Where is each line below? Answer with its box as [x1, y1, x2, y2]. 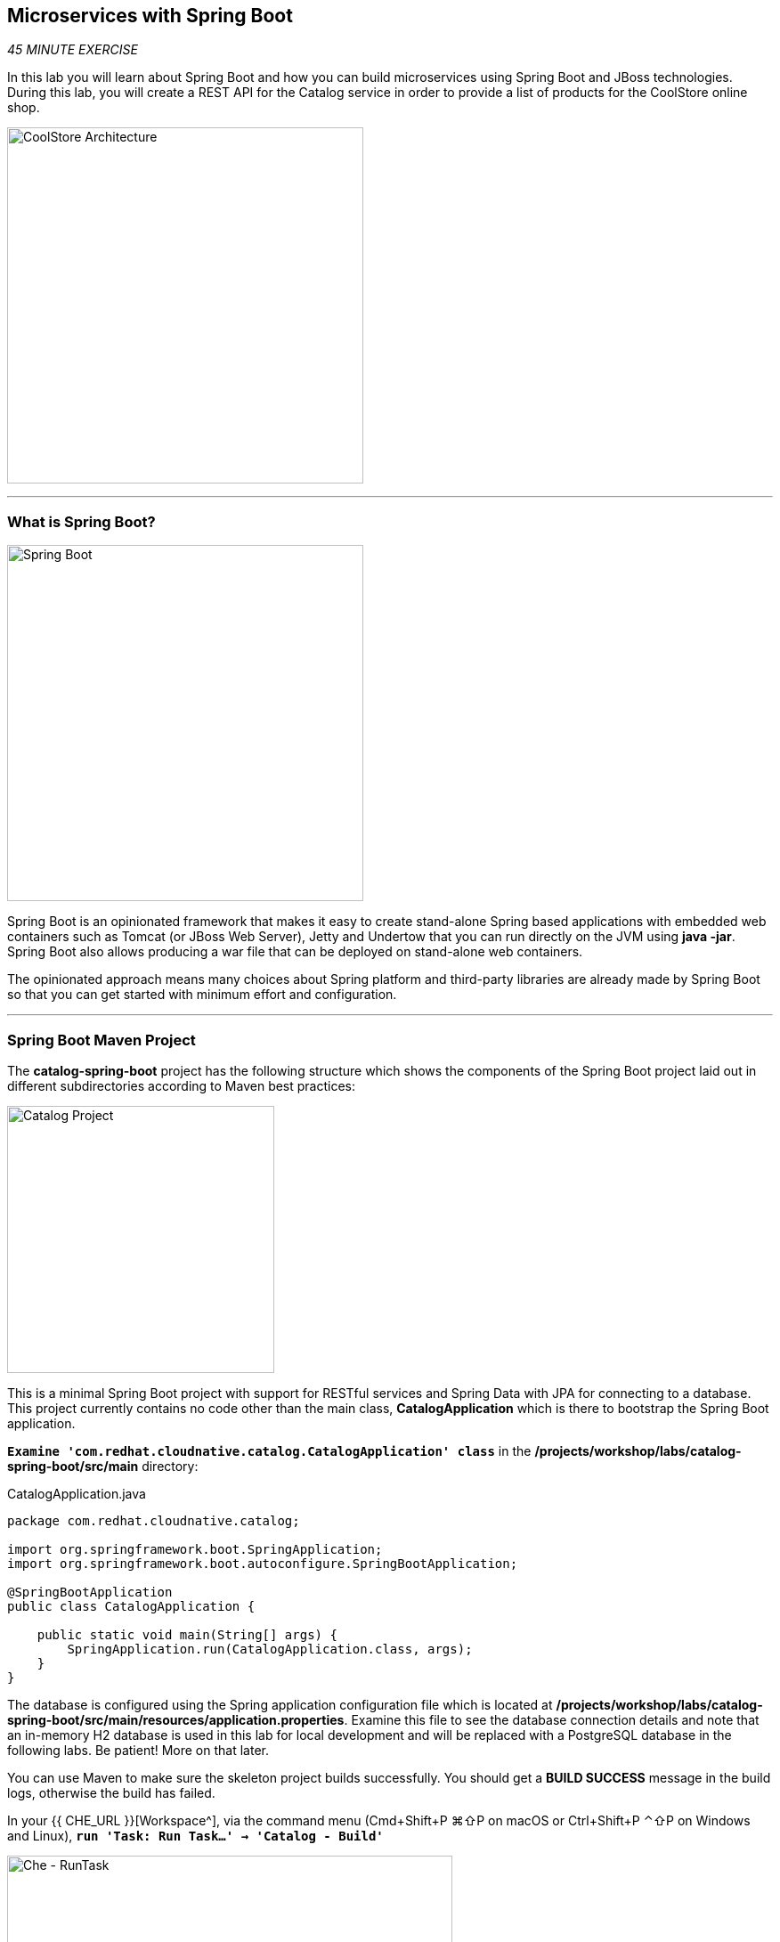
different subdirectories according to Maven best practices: [7, 1077, 356, 1093]
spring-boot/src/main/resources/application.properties [7, 1711, 345, 1727]
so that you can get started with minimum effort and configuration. [7, 987, 397, 1003]
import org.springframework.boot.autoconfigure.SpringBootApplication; [7, 1556, 518, 1571]
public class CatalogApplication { [7, 1598, 256, 1613]
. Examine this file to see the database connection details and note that [344, 1711, 760, 1727]
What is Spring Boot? [7, 512, 156, 531]
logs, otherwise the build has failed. [7, 1784, 215, 1800]
